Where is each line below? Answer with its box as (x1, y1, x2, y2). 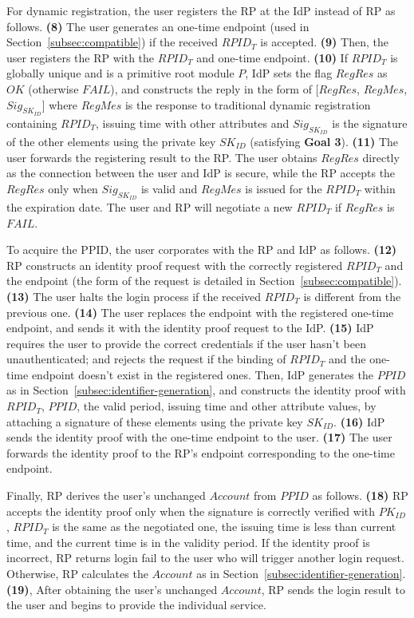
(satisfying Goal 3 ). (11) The (250, 133, 399, 149)
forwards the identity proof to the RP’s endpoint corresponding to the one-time (6, 444, 395, 461)
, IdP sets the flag (245, 65, 333, 81)
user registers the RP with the (6, 49, 155, 65)
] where (41, 96, 78, 113)
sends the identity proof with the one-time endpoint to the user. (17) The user (6, 429, 392, 446)
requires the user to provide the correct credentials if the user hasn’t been (6, 335, 367, 351)
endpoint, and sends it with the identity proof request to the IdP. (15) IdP (6, 319, 374, 336)
